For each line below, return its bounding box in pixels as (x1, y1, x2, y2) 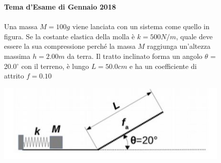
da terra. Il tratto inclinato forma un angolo (67, 50, 202, 61)
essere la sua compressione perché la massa (4, 41, 136, 51)
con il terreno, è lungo (21, 60, 89, 71)
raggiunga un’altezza (147, 41, 210, 51)
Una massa (4, 21, 38, 32)
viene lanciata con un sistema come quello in (72, 21, 210, 32)
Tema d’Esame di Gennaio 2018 (4, 2, 116, 12)
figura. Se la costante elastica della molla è (4, 31, 135, 41)
